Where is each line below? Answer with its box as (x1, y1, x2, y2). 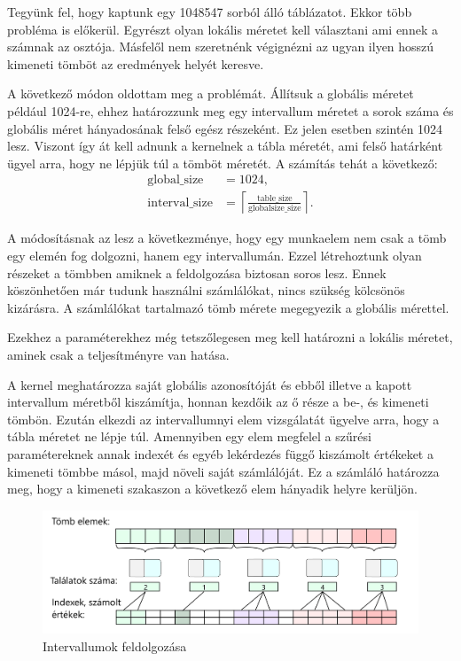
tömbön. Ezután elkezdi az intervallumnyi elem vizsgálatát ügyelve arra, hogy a (7, 409, 440, 428)
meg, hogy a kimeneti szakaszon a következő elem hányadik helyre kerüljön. (7, 479, 418, 498)
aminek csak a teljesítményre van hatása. (7, 345, 230, 363)
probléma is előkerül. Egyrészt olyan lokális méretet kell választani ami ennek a (7, 19, 438, 38)
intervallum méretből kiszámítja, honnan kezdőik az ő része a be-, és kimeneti (7, 393, 429, 411)
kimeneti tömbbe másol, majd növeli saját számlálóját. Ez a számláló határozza (7, 462, 440, 480)
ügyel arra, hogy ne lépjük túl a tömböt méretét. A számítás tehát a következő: (7, 153, 438, 172)
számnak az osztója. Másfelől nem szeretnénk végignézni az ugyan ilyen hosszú (7, 37, 434, 56)
